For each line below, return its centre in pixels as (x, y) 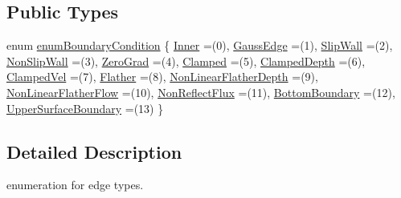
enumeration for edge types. (75, 185)
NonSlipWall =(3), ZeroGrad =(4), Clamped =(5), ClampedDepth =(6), (186, 61)
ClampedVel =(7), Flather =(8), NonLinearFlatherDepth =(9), (162, 77)
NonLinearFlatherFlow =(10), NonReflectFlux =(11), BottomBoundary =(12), (201, 92)
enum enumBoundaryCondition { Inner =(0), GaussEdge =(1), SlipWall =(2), (200, 45)
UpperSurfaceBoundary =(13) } (85, 108)
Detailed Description (94, 151)
